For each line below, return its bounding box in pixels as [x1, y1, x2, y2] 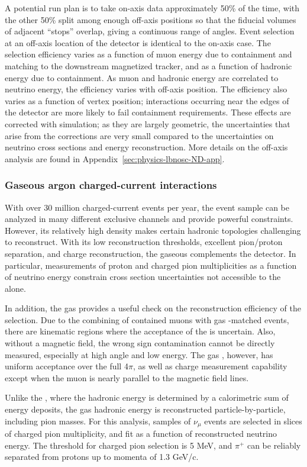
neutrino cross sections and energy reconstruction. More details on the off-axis [5, 141, 288, 153]
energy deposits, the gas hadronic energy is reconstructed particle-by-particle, [5, 403, 286, 416]
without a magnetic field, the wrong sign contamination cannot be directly [5, 337, 275, 349]
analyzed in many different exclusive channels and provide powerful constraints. [5, 212, 293, 225]
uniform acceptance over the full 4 [5, 360, 128, 372]
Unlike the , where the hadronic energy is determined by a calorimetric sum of [5, 391, 289, 404]
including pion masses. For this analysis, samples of [5, 414, 191, 427]
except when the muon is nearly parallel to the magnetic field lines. [5, 371, 249, 384]
